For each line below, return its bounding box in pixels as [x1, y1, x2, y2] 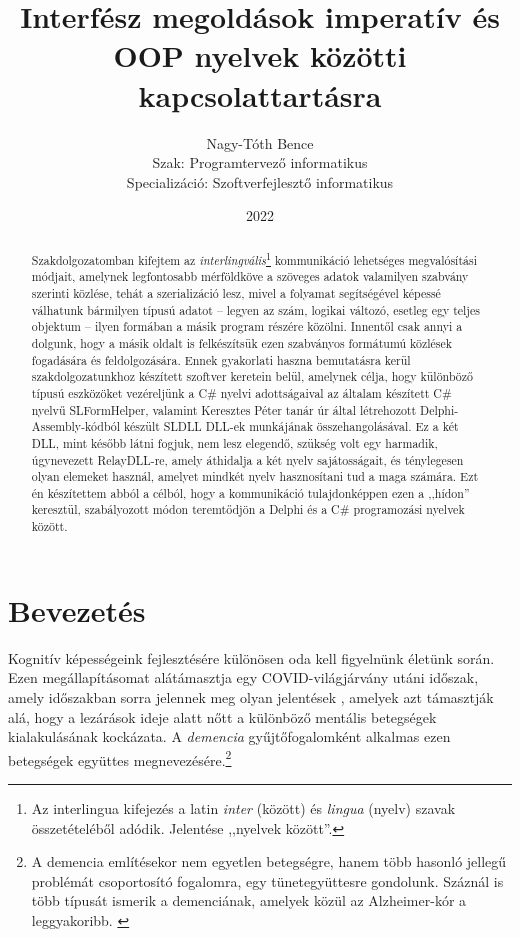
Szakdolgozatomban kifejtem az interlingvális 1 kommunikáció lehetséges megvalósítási [31, 248, 477, 268]
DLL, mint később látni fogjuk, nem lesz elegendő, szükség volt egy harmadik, [31, 434, 438, 451]
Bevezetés [8, 589, 146, 630]
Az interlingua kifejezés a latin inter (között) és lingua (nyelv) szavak [31, 797, 456, 818]
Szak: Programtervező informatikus [152, 152, 368, 173]
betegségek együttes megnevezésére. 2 [8, 746, 232, 770]
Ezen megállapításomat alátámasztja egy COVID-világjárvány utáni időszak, [8, 667, 479, 688]
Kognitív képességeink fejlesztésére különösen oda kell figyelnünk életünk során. [8, 647, 495, 668]
